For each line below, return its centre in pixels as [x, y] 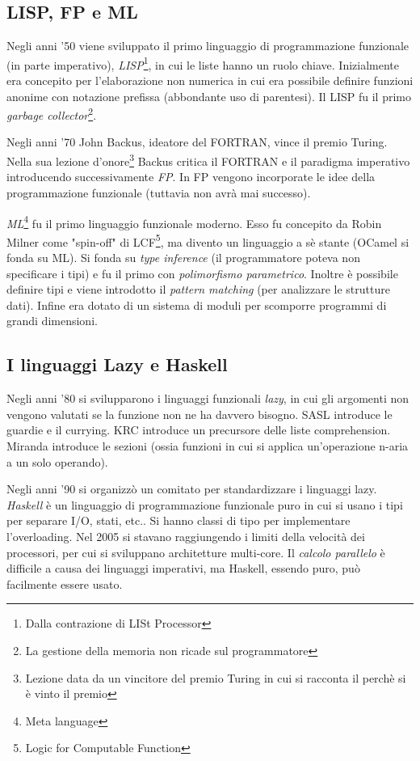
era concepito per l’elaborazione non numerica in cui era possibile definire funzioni [210, 80]
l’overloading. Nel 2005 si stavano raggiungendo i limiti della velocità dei [186, 536]
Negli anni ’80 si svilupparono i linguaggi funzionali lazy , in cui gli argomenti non [208, 398]
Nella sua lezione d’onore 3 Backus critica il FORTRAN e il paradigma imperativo [208, 160]
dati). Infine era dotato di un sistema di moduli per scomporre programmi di [197, 304]
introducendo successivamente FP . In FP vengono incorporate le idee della [191, 177]
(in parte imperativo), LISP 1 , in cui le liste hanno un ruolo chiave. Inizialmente [203, 63]
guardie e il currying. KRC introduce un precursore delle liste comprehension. [199, 430]
